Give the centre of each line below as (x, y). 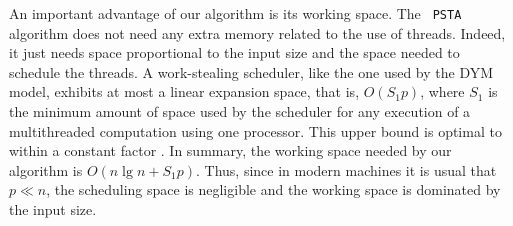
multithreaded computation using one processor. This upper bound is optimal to (255, 130)
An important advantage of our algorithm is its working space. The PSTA (235, 13)
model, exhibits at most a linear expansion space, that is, (184, 91)
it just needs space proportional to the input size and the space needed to (234, 52)
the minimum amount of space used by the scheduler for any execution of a (240, 111)
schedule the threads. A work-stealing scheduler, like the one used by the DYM (251, 71)
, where (442, 91)
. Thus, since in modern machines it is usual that (346, 169)
